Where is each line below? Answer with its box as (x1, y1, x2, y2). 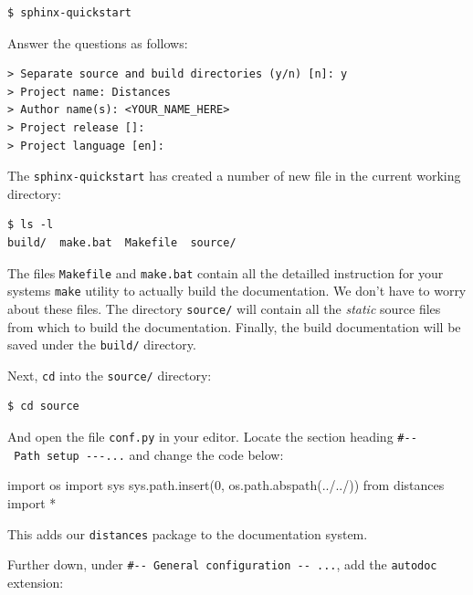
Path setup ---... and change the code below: (14, 444, 284, 464)
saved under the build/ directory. (7, 335, 196, 354)
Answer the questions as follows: (7, 33, 188, 52)
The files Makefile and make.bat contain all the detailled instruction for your (7, 263, 444, 282)
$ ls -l (7, 218, 54, 232)
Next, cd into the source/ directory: (7, 365, 212, 384)
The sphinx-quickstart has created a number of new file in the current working (7, 166, 461, 185)
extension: (7, 572, 64, 591)
